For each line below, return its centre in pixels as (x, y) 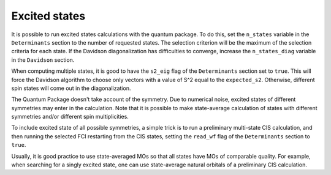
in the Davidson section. (43, 60)
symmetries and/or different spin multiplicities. (70, 117)
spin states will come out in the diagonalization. (71, 88)
